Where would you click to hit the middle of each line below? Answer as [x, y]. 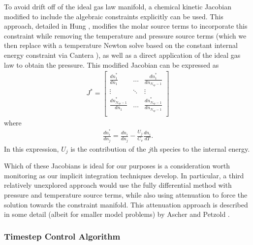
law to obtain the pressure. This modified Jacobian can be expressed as [111, 64]
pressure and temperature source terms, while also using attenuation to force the [126, 195]
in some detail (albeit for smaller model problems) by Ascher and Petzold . [117, 214]
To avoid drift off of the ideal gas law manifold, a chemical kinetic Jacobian [118, 6]
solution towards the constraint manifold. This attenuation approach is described [126, 204]
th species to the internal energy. [201, 148]
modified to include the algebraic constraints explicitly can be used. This [114, 16]
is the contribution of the [108, 148]
